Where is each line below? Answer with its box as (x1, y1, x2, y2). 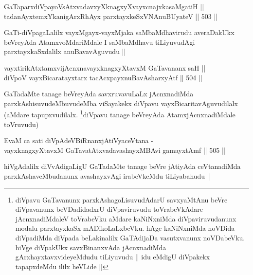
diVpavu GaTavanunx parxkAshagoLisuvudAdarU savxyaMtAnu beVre (15, 194, 228, 204)
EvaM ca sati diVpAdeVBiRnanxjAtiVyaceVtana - (4, 135, 153, 146)
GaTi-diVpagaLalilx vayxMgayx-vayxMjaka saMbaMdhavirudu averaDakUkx (4, 27, 235, 37)
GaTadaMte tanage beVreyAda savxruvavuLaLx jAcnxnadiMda (4, 89, 194, 99)
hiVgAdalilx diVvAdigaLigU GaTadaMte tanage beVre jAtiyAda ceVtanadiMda (4, 161, 241, 171)
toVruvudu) (4, 119, 39, 129)
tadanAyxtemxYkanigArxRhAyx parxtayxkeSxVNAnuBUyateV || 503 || (4, 11, 218, 21)
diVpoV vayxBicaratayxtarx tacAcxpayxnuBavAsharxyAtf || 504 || (4, 72, 202, 82)
